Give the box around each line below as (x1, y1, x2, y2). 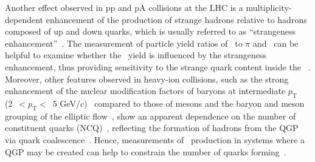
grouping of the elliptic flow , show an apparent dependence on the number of (5, 109, 296, 122)
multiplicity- (246, 1, 292, 13)
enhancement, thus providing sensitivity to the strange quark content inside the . (5, 60, 311, 73)
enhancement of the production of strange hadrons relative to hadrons (46, 13, 307, 25)
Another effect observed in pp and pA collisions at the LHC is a (5, 1, 243, 13)
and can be (253, 36, 299, 49)
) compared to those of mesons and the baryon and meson (83, 96, 305, 109)
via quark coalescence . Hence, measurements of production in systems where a (5, 133, 305, 146)
